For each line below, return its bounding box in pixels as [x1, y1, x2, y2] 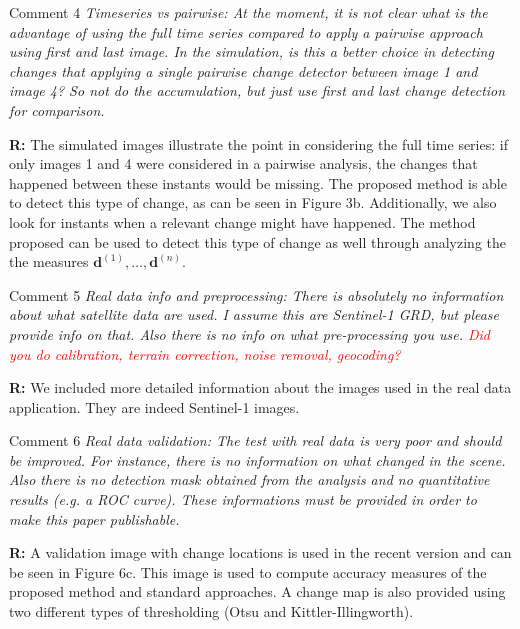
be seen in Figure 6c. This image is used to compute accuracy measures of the [9, 561, 487, 582]
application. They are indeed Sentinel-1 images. [9, 396, 300, 417]
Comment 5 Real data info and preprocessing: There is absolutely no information [9, 284, 504, 305]
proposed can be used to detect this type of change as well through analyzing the [9, 231, 506, 252]
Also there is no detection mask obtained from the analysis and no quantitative [9, 469, 490, 490]
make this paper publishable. [9, 508, 180, 529]
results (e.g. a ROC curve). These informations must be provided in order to [9, 489, 477, 510]
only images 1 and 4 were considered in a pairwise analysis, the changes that [9, 153, 478, 174]
